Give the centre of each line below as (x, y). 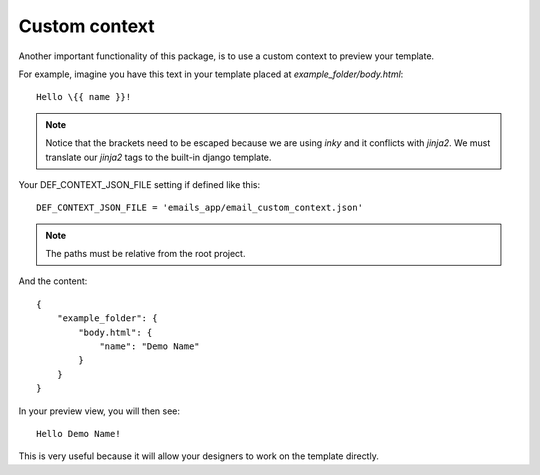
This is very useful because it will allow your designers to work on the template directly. (198, 456)
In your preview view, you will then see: (99, 411)
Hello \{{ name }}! (84, 97)
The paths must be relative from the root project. (145, 254)
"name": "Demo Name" (149, 346)
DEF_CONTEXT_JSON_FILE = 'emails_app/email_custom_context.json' (200, 208)
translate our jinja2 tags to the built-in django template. (158, 157)
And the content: (53, 281)
